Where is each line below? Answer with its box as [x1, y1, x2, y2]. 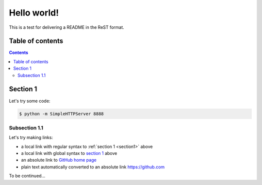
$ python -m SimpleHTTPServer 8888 [19, 111, 104, 116]
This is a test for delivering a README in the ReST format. [9, 24, 125, 30]
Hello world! [9, 7, 59, 18]
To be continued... [9, 173, 46, 179]
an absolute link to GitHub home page [21, 157, 97, 163]
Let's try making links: [9, 134, 53, 141]
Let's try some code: [9, 98, 50, 104]
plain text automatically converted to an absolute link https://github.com [21, 164, 165, 170]
